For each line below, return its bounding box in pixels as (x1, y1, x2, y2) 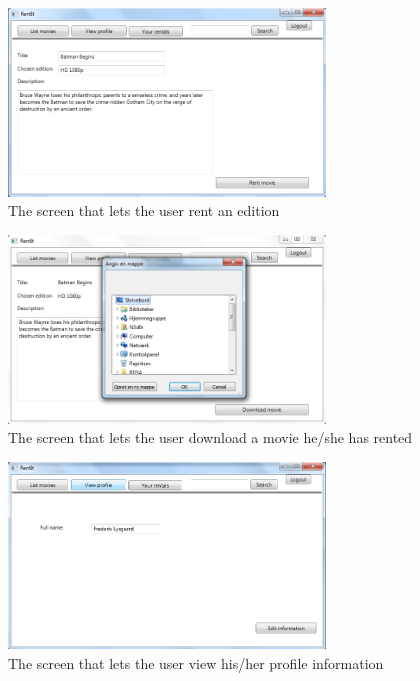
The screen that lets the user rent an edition (8, 200, 280, 221)
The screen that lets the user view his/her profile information (8, 653, 384, 674)
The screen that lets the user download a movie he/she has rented (8, 427, 413, 448)
